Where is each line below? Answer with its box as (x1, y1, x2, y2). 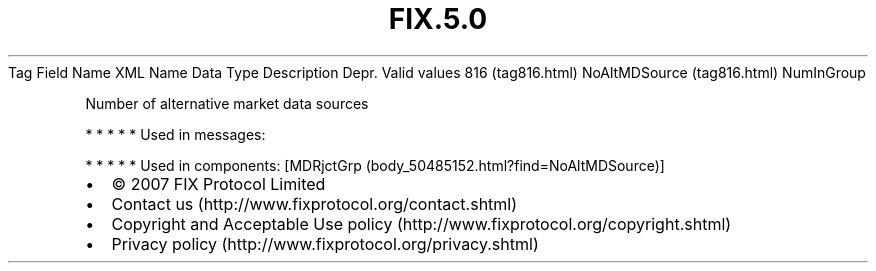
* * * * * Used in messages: (85, 125, 266, 143)
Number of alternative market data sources (85, 94, 369, 112)
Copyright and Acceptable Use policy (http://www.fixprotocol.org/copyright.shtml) (111, 213, 732, 234)
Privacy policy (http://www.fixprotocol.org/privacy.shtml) (111, 233, 539, 254)
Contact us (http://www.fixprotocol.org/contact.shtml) (111, 193, 518, 214)
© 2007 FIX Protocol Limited (111, 173, 326, 194)
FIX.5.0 (388, 2, 488, 36)
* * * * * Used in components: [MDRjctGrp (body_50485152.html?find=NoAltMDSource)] (85, 156, 665, 174)
